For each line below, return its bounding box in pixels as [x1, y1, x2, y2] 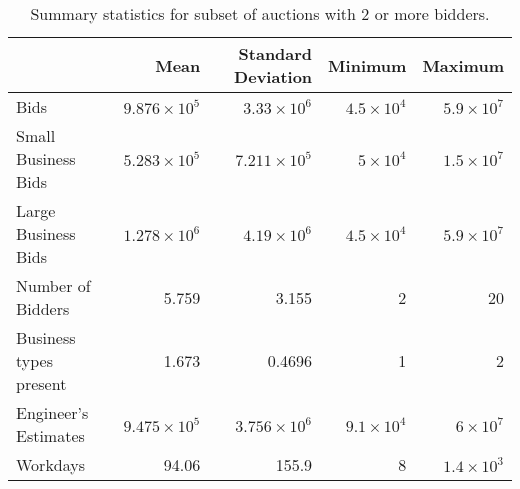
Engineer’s [16, 401, 89, 424]
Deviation [234, 65, 313, 88]
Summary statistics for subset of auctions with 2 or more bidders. [30, 2, 490, 25]
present [16, 372, 67, 395]
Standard [238, 42, 313, 65]
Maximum [422, 53, 504, 77]
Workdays [16, 453, 86, 476]
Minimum [328, 53, 407, 77]
